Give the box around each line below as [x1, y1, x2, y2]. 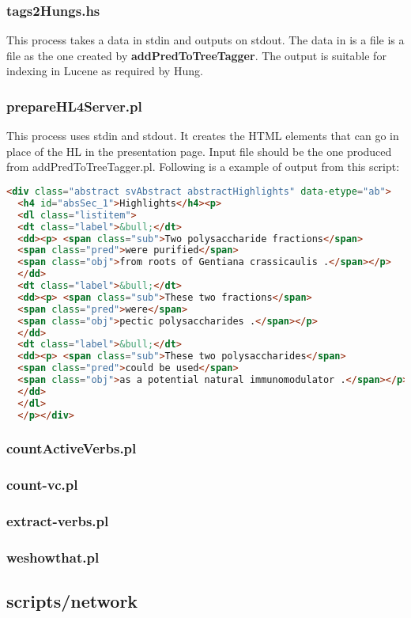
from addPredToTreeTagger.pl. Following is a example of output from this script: [6, 158, 400, 175]
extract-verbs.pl [6, 511, 109, 531]
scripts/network [6, 589, 138, 613]
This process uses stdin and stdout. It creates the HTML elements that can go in [6, 127, 399, 144]
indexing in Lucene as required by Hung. [6, 63, 203, 79]
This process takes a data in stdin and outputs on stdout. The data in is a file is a [6, 32, 405, 48]
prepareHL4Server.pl [6, 96, 142, 116]
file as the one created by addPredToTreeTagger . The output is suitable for [6, 47, 386, 63]
